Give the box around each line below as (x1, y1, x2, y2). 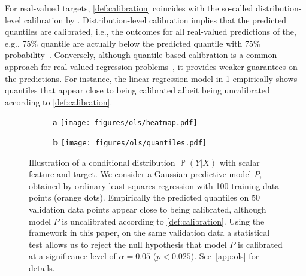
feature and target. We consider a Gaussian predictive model (29, 168, 252, 180)
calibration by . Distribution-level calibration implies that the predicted (23, 13, 286, 26)
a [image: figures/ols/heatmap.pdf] (53, 116, 198, 128)
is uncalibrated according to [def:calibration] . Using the (62, 214, 265, 227)
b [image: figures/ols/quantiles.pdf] (53, 136, 207, 148)
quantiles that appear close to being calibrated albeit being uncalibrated (5, 84, 270, 96)
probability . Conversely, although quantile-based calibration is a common (5, 48, 277, 61)
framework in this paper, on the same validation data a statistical (29, 226, 270, 239)
